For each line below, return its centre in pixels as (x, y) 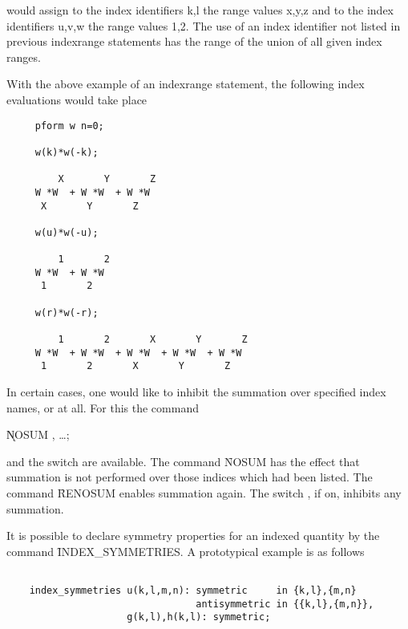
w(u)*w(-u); (67, 232)
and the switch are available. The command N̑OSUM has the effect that (183, 461)
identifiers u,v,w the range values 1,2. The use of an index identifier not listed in (204, 25)
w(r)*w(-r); (67, 312)
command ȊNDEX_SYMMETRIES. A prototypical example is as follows (186, 551)
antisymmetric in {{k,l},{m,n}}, (285, 604)
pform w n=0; (69, 126)
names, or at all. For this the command (103, 407)
